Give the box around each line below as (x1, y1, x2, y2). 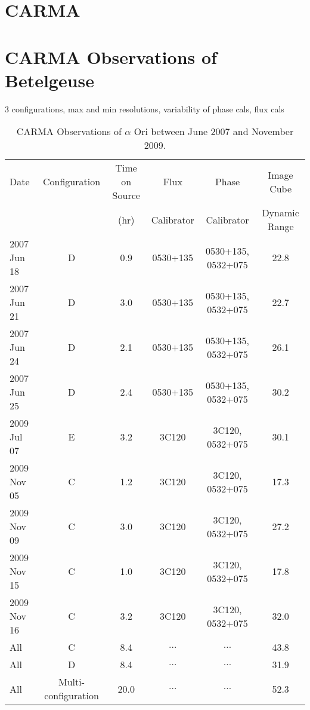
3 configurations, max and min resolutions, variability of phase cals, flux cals (5, 102, 284, 115)
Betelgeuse (5, 68, 95, 92)
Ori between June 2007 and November (134, 124, 294, 139)
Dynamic (262, 206, 299, 220)
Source (112, 188, 140, 203)
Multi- (58, 675, 85, 689)
